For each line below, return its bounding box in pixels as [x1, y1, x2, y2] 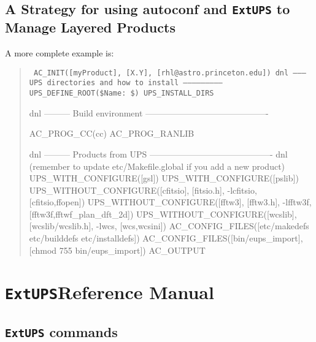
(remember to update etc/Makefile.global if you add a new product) [29, 159, 285, 172]
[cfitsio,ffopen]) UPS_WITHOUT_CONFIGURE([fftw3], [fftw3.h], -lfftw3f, [29, 196, 312, 208]
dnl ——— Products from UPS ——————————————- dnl [29, 147, 288, 160]
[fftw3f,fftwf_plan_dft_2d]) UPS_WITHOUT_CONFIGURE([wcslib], [29, 207, 297, 220]
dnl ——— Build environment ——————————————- [29, 106, 269, 119]
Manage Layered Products [5, 18, 175, 37]
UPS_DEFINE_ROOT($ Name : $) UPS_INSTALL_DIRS [29, 89, 214, 98]
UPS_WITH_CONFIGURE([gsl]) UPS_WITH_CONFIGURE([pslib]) [29, 172, 299, 184]
